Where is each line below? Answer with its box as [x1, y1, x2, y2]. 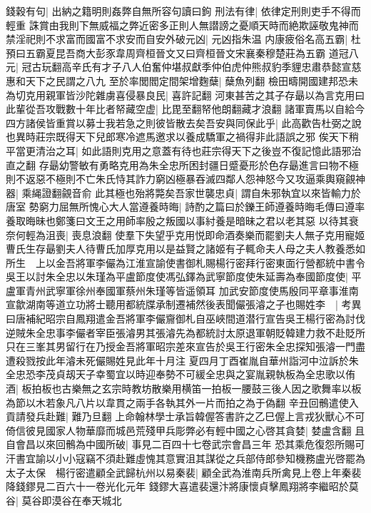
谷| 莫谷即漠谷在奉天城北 [6, 492, 122, 507]
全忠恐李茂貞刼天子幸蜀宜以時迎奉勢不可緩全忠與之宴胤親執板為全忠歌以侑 [6, 367, 355, 382]
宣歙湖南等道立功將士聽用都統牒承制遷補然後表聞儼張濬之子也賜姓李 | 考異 [6, 297, 362, 312]
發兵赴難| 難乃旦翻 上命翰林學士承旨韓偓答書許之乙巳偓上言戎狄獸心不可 [25, 409, 365, 424]
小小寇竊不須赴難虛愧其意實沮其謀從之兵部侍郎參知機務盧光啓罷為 [55, 451, 365, 465]
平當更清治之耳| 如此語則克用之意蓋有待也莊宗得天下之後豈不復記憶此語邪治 [6, 143, 362, 158]
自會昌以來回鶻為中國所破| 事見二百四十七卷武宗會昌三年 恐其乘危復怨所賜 [6, 437, 355, 452]
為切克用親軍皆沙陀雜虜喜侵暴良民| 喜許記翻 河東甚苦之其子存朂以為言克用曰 [6, 87, 365, 102]
